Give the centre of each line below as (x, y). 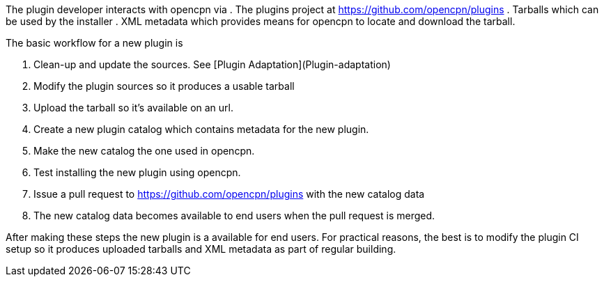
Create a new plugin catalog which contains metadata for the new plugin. (201, 129)
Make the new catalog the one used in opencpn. (144, 151)
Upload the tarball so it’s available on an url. (134, 108)
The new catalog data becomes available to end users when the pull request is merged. (234, 216)
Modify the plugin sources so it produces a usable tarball (164, 86)
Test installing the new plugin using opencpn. (137, 172)
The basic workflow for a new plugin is (94, 43)
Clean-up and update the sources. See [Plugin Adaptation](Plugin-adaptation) (212, 64)
